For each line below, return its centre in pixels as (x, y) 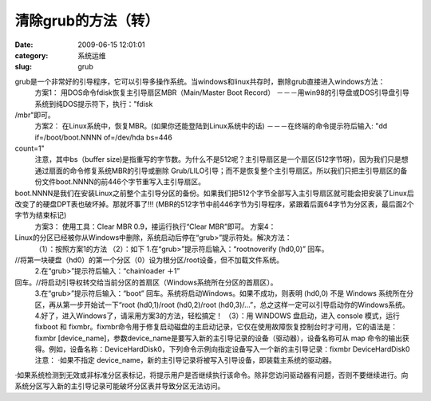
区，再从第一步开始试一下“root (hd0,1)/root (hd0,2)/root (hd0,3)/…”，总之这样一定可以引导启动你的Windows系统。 (222, 305)
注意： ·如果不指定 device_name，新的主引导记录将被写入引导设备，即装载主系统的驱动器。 (186, 360)
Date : (24, 45)
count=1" (30, 148)
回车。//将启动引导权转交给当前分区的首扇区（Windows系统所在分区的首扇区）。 (146, 282)
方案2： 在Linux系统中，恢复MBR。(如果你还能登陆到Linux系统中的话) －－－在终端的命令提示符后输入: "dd (211, 126)
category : (32, 55)
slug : (23, 67)
